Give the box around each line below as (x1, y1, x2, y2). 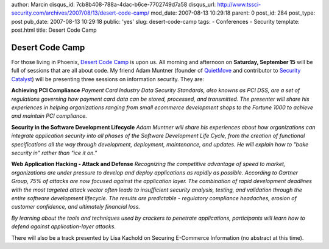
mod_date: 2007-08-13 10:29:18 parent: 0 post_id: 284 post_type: (150, 9, 316, 16)
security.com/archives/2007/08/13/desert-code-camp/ (11, 9, 150, 16)
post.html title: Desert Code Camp (11, 26, 97, 34)
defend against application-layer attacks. (11, 223, 116, 230)
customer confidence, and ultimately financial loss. (11, 203, 140, 211)
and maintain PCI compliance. (11, 112, 88, 120)
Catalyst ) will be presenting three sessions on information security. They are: (11, 75, 204, 82)
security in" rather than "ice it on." (11, 149, 97, 156)
